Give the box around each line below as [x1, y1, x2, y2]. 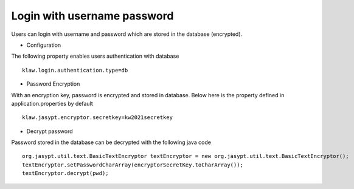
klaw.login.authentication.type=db [22, 67, 128, 74]
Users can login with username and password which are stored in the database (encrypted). [11, 30, 243, 38]
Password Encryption [26, 80, 80, 88]
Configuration [26, 41, 61, 49]
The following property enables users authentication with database [11, 52, 179, 60]
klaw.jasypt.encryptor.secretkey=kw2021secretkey [22, 114, 173, 121]
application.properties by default [11, 100, 94, 107]
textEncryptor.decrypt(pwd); [22, 170, 109, 177]
